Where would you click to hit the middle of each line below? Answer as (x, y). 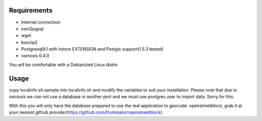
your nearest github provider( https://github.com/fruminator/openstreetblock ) (86, 112)
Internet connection (41, 22)
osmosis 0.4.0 (35, 56)
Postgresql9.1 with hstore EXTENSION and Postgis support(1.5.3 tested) (92, 49)
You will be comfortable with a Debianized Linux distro (63, 65)
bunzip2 (29, 42)
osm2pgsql (32, 28)
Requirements (31, 10)
